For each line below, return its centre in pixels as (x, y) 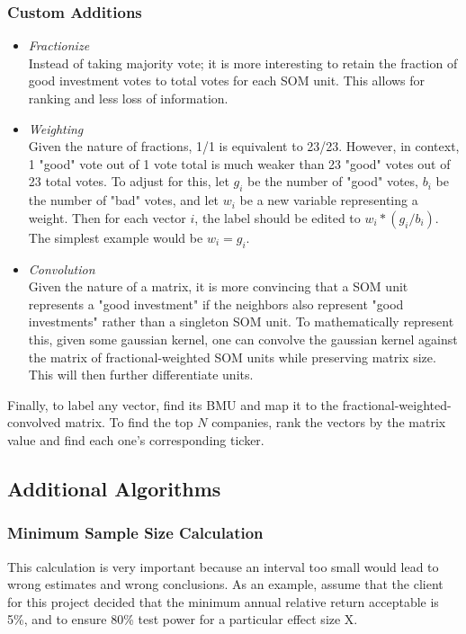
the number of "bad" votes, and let (124, 200)
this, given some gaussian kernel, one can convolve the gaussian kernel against (243, 339)
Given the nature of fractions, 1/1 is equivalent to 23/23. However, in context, (244, 146)
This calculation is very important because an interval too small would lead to (223, 566)
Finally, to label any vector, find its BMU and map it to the (173, 404)
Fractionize (59, 45)
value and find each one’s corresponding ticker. (136, 439)
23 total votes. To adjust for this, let (129, 181)
